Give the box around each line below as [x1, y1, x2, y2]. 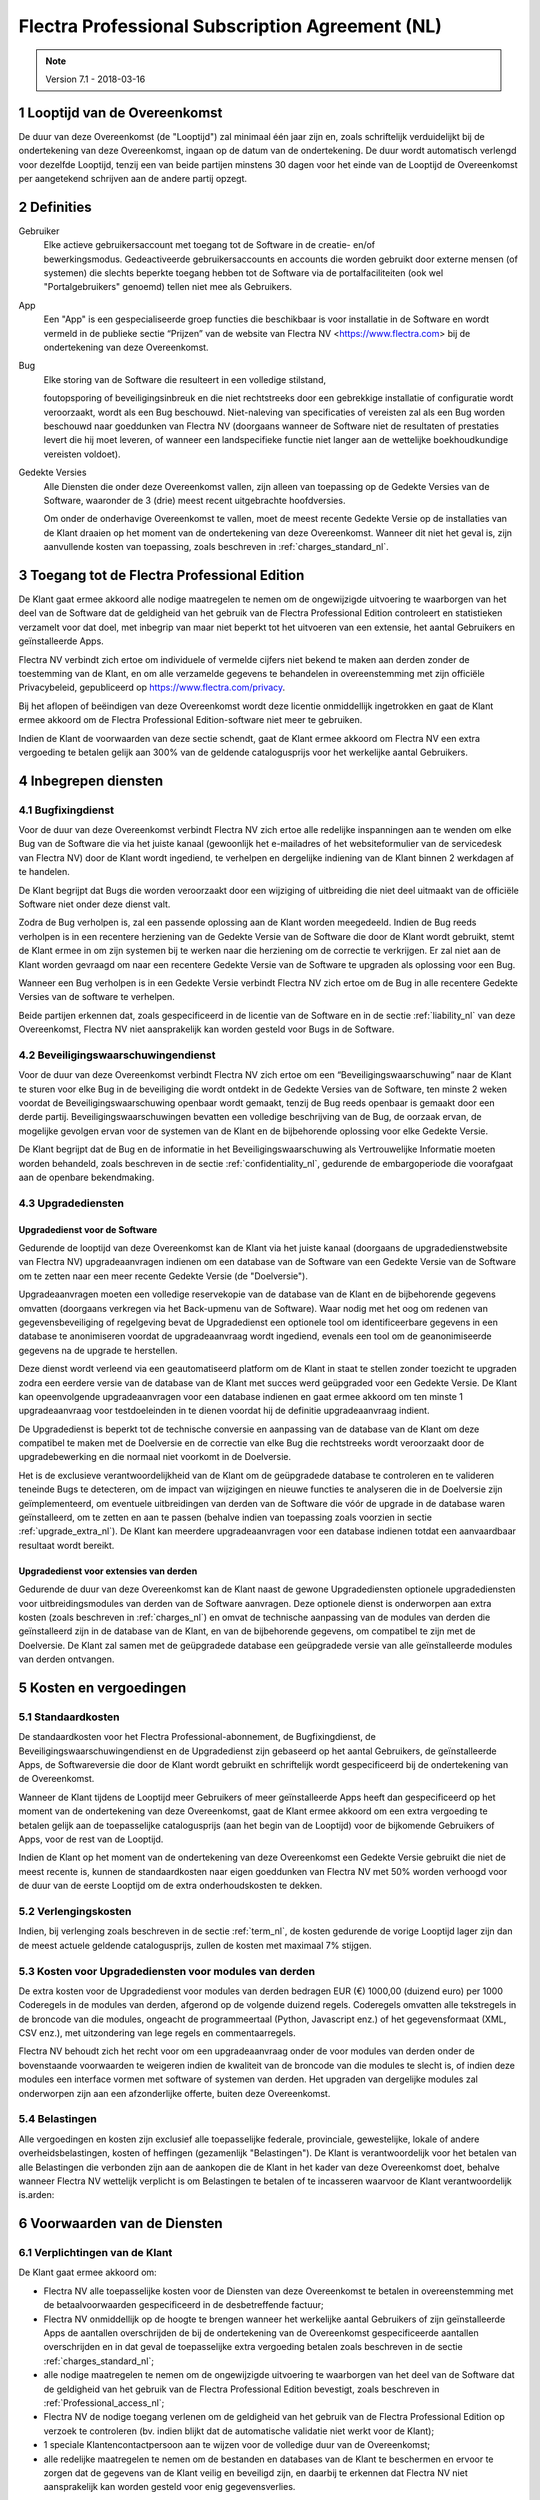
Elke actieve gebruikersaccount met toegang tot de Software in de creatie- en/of [43, 239, 376, 251]
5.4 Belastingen [18, 2112, 97, 2126]
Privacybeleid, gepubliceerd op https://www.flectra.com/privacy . [18, 681, 286, 694]
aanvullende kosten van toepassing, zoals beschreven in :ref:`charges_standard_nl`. [43, 541, 389, 553]
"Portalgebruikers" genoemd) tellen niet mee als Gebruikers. [43, 281, 293, 293]
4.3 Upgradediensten [18, 1196, 125, 1210]
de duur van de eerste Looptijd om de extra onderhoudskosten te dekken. [18, 1880, 323, 1892]
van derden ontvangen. [18, 1653, 115, 1665]
